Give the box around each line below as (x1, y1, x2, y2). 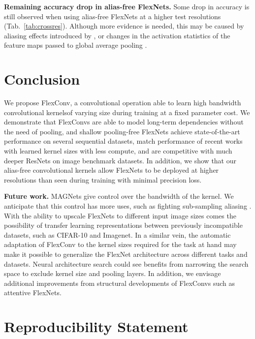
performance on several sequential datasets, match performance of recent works (4, 136, 243, 146)
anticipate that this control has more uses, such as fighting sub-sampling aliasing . (4, 201, 252, 211)
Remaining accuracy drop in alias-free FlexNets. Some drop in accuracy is (4, 1, 250, 11)
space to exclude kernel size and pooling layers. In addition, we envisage (4, 268, 221, 278)
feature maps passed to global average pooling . (4, 40, 147, 50)
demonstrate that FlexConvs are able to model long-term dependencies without (4, 117, 244, 127)
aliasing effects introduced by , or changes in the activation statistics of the (4, 30, 230, 40)
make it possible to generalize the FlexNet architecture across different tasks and (4, 249, 248, 259)
